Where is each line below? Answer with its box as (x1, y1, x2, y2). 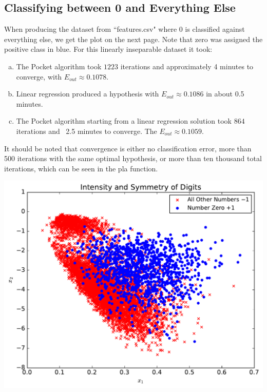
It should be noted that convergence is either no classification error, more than (4, 143, 252, 153)
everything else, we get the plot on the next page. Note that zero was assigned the (4, 33, 263, 44)
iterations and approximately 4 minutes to (120, 61, 254, 71)
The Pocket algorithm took (16, 61, 102, 71)
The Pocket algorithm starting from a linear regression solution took (16, 115, 232, 126)
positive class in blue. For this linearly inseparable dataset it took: (4, 44, 213, 54)
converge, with (16, 71, 62, 82)
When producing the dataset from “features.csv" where (4, 24, 177, 34)
